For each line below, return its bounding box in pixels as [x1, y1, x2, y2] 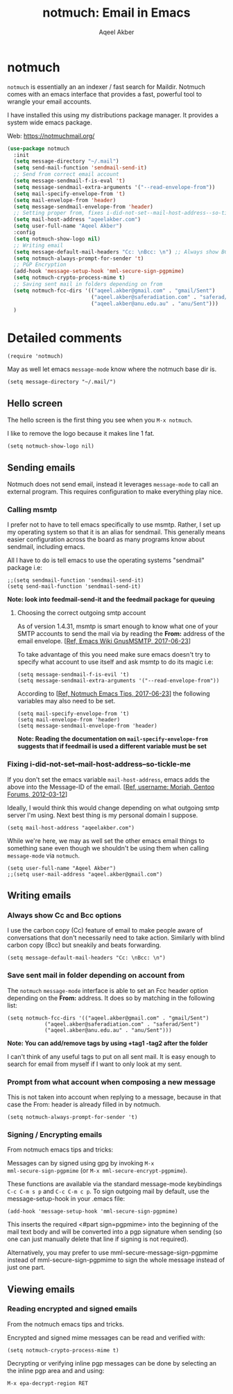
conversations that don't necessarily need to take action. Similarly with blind [7, 933, 225, 942]
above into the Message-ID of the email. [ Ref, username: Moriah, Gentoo [7, 782, 215, 791]
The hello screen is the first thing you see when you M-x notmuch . [7, 416, 193, 425]
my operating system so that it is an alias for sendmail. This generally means [7, 528, 225, 536]
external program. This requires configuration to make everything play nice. [7, 488, 223, 495]
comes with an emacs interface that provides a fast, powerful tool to [7, 90, 202, 98]
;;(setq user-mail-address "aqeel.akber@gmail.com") [7, 871, 163, 878]
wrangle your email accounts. [7, 97, 92, 106]
